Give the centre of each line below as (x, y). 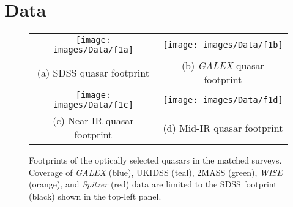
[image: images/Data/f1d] (223, 100)
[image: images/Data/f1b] (223, 45)
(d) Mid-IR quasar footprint (223, 127)
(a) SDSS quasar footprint (93, 72)
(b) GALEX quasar (223, 66)
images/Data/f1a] (93, 50)
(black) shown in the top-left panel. (95, 196)
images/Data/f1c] (93, 105)
